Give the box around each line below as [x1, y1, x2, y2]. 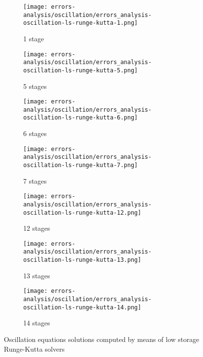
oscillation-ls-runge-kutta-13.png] [23, 256, 141, 264]
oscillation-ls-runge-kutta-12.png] [23, 209, 141, 216]
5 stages [23, 81, 47, 91]
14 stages [23, 318, 50, 328]
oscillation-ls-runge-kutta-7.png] [23, 162, 138, 169]
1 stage [23, 33, 44, 43]
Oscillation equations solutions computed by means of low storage [4, 334, 199, 344]
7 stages [23, 175, 47, 186]
